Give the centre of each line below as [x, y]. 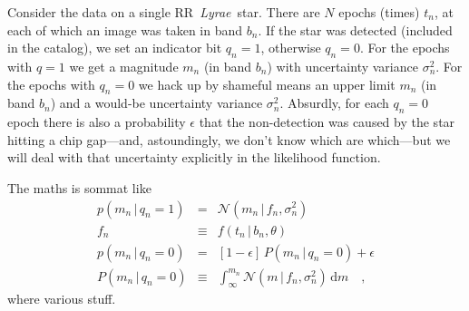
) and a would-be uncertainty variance [156, 103]
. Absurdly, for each [334, 103]
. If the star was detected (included [355, 29]
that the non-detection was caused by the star [327, 122]
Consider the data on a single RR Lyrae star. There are [164, 12]
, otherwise [291, 48]
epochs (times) [379, 12]
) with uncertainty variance [342, 66]
